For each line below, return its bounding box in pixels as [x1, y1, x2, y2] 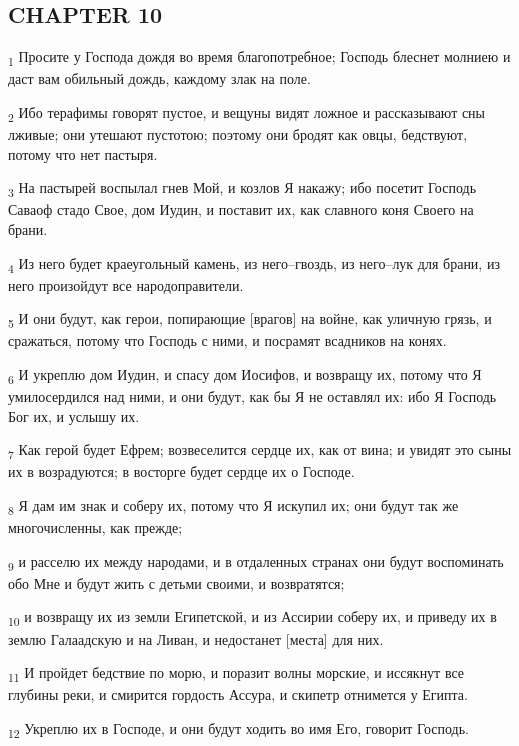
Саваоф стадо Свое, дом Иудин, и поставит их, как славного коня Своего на [8, 199, 474, 220]
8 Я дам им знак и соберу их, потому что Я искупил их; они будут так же [8, 495, 459, 518]
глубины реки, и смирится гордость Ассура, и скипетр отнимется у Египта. [8, 684, 468, 705]
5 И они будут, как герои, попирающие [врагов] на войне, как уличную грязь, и [8, 308, 492, 332]
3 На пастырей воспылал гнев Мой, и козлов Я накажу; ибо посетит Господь [8, 177, 477, 201]
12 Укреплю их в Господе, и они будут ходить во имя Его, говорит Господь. [8, 717, 469, 741]
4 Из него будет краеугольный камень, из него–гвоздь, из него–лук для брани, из [8, 252, 500, 276]
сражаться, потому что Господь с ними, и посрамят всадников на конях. [8, 330, 447, 351]
